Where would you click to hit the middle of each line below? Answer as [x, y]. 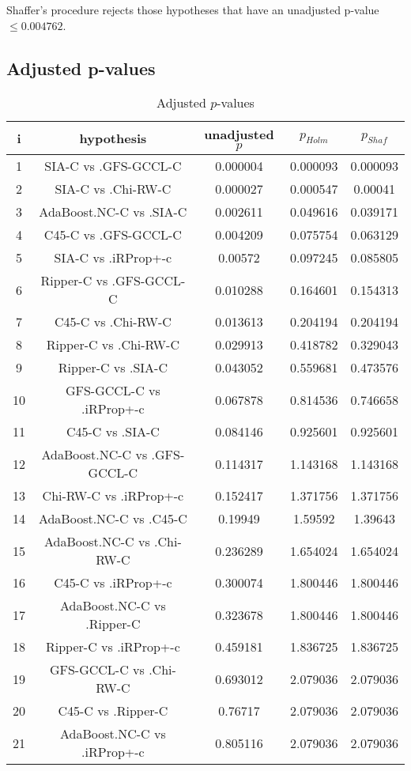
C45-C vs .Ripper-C [113, 711]
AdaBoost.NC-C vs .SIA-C [113, 212]
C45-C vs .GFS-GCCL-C [113, 235]
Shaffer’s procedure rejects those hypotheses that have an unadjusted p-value [193, 9]
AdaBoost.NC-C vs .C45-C [113, 519]
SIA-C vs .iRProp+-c [113, 258]
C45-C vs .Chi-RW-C [113, 322]
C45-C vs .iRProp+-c [113, 583]
